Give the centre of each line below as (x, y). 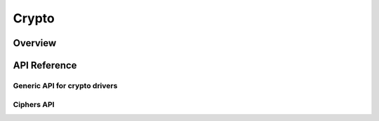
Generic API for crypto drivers (65, 85)
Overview (35, 43)
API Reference (45, 65)
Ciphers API (34, 104)
